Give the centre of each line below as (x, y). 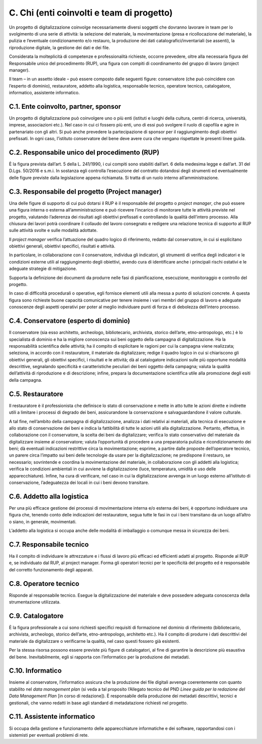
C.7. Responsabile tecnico (49, 544)
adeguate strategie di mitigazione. (43, 269)
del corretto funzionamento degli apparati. (51, 569)
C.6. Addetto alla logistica (49, 496)
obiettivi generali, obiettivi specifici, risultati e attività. (62, 246)
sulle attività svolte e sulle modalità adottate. (53, 230)
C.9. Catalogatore (36, 616)
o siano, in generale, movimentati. (43, 522)
